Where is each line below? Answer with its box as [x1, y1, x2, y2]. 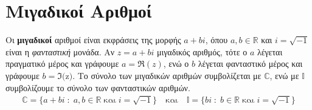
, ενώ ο [163, 57, 189, 70]
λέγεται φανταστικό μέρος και [198, 57, 303, 70]
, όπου [205, 33, 228, 46]
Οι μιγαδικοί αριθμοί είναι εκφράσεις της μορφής [5, 33, 181, 46]
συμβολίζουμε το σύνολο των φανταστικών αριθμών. [5, 81, 190, 94]
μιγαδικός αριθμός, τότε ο [156, 45, 248, 58]
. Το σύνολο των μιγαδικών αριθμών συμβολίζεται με [72, 69, 262, 81]
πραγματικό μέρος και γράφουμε [5, 57, 119, 70]
